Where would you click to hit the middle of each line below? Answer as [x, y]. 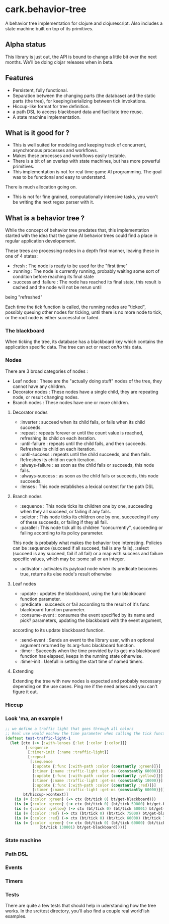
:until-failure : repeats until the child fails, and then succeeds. [83, 444]
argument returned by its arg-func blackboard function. [77, 645]
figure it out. [25, 692]
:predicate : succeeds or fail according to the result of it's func [85, 604]
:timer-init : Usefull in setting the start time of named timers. [82, 661]
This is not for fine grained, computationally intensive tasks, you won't [85, 197]
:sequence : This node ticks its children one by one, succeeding [86, 506]
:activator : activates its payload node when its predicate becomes [89, 568]
